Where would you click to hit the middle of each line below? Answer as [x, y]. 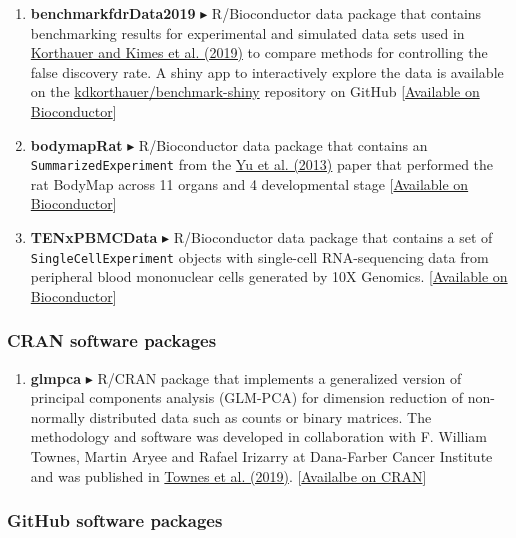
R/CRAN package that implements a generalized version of [279, 377]
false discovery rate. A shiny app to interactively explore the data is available [267, 71]
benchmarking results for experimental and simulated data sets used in [247, 32]
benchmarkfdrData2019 [113, 13]
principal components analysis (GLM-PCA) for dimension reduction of [247, 397]
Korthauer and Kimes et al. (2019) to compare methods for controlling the [259, 52]
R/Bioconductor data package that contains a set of [333, 237]
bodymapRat [76, 144]
